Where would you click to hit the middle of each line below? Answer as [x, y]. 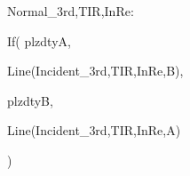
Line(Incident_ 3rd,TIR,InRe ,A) [94, 130]
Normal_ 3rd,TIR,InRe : [71, 11]
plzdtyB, [30, 100]
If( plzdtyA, [39, 40]
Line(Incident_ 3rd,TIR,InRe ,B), [95, 71]
